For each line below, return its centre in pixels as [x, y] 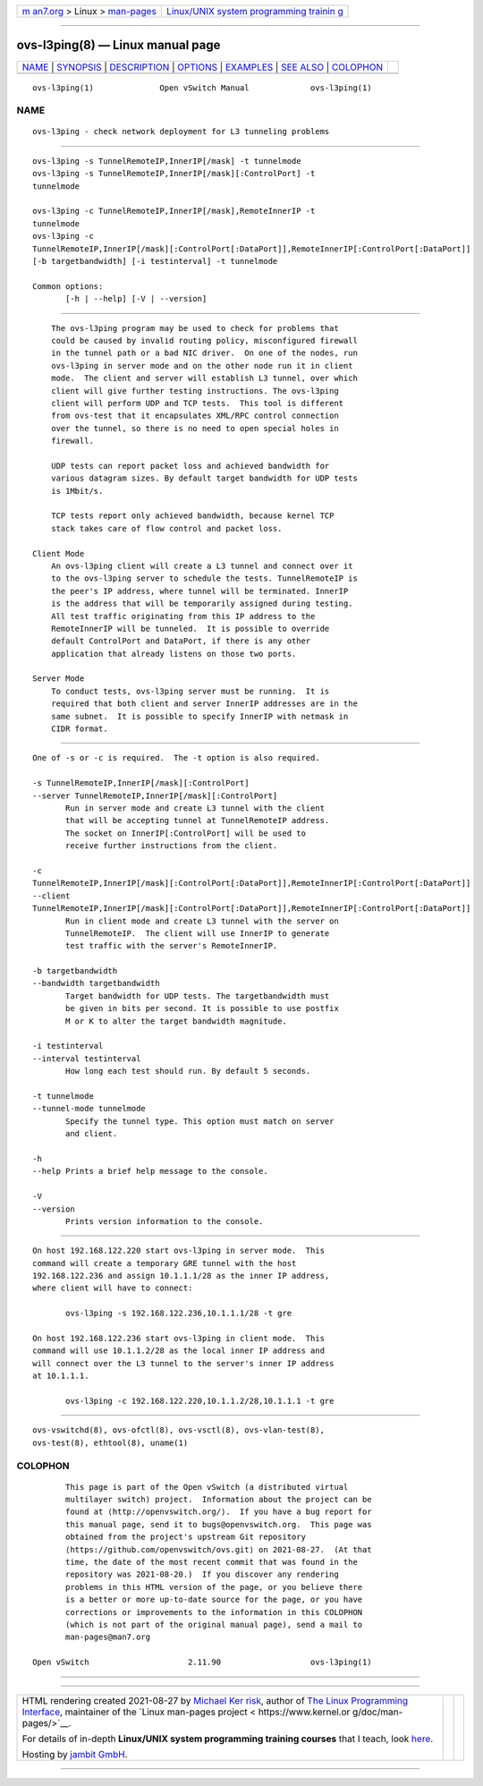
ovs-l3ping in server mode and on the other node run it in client [202, 366]
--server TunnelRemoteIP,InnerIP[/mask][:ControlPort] [155, 795]
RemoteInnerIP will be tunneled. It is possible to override [190, 628]
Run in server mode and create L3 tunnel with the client [195, 808]
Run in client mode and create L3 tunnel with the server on [202, 921]
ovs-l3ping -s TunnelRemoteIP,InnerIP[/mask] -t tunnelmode [167, 161]
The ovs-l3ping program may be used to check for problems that [195, 328]
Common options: [68, 286]
